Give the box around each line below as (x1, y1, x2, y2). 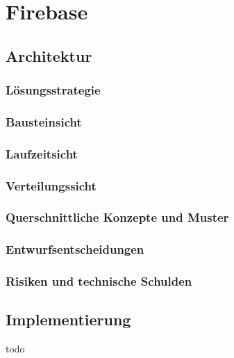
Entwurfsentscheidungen (6, 241, 144, 258)
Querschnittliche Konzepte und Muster (6, 209, 229, 226)
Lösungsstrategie (6, 81, 101, 99)
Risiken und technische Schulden (6, 272, 192, 290)
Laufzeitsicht (6, 145, 78, 162)
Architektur (6, 44, 92, 66)
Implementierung (6, 309, 131, 330)
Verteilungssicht (6, 177, 97, 194)
